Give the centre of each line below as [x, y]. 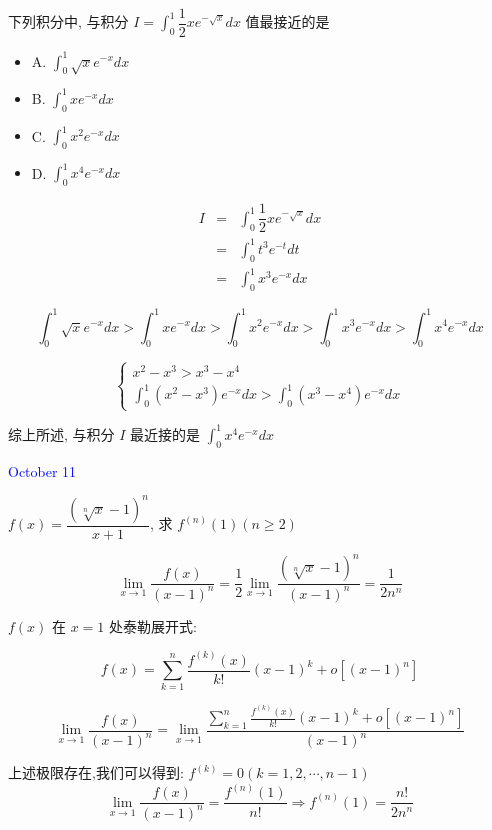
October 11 [42, 470]
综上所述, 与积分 [61, 433]
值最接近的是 [287, 21]
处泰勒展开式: [153, 625]
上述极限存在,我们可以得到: [96, 772]
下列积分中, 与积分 [68, 21]
